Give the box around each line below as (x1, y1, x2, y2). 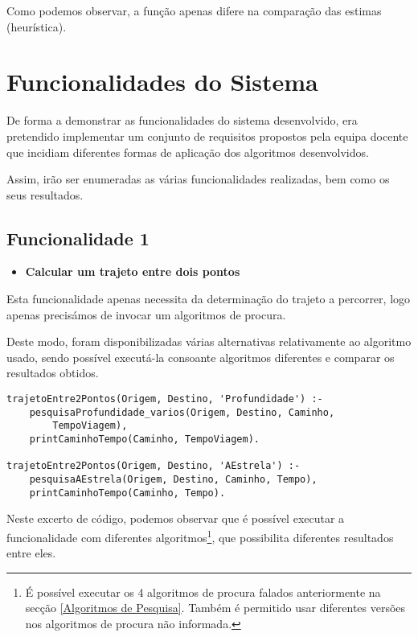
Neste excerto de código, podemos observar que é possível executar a (6, 510, 345, 527)
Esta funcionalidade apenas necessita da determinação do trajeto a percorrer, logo (6, 290, 411, 307)
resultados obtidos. (6, 364, 99, 381)
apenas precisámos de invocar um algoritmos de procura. (6, 306, 286, 323)
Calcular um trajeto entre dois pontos (25, 263, 240, 280)
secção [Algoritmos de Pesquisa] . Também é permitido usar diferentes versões (25, 599, 406, 616)
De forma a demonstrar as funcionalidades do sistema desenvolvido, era (6, 112, 358, 129)
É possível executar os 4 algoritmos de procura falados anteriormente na (25, 583, 381, 600)
